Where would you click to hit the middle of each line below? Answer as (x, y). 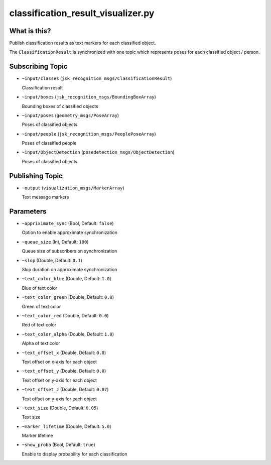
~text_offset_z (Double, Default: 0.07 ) (65, 390)
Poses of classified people (49, 143)
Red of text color (39, 325)
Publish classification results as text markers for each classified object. (83, 43)
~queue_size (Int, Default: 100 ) (55, 242)
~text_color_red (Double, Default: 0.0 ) (65, 315)
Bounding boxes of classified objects (60, 106)
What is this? (30, 31)
